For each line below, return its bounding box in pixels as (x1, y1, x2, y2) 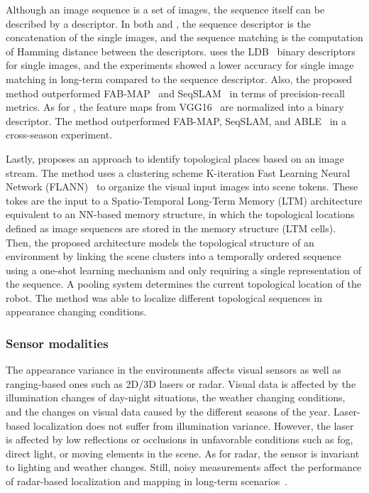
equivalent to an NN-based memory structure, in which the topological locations (6, 207, 355, 222)
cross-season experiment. (6, 127, 113, 142)
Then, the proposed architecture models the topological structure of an (6, 234, 314, 249)
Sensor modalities (6, 334, 109, 352)
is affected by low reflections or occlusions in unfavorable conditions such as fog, (6, 432, 353, 447)
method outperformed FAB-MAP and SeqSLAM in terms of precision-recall (6, 85, 345, 100)
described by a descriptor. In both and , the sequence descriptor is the (6, 16, 311, 31)
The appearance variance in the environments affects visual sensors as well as (6, 362, 341, 377)
